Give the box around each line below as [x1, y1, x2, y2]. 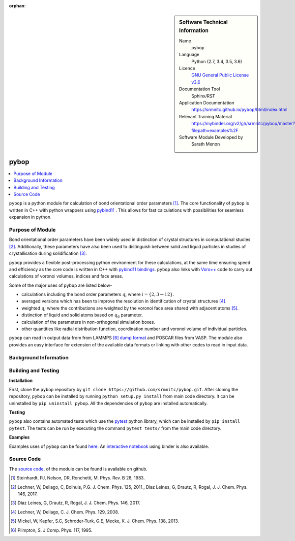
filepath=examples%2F [191, 127, 238, 133]
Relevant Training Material [179, 113, 232, 119]
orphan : [9, 3, 26, 8]
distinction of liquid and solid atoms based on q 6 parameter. [21, 312, 143, 319]
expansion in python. [9, 214, 52, 220]
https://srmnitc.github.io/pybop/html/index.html [191, 106, 288, 113]
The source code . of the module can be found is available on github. [9, 466, 147, 472]
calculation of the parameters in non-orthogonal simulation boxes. [21, 319, 155, 325]
